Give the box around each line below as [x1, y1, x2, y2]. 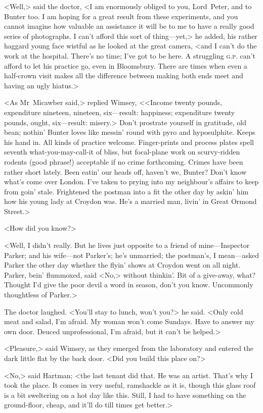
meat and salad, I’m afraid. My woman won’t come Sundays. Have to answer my [4, 316, 254, 327]
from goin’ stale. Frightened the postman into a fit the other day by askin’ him [4, 186, 249, 196]
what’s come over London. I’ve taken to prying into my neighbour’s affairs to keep [4, 176, 259, 187]
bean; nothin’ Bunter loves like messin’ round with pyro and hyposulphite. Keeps [4, 127, 255, 137]
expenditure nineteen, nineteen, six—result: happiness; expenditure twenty [4, 107, 235, 117]
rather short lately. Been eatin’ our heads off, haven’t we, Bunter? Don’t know [4, 166, 247, 177]
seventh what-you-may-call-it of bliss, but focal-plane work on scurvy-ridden [4, 146, 240, 157]
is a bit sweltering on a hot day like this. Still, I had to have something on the [4, 389, 246, 400]
